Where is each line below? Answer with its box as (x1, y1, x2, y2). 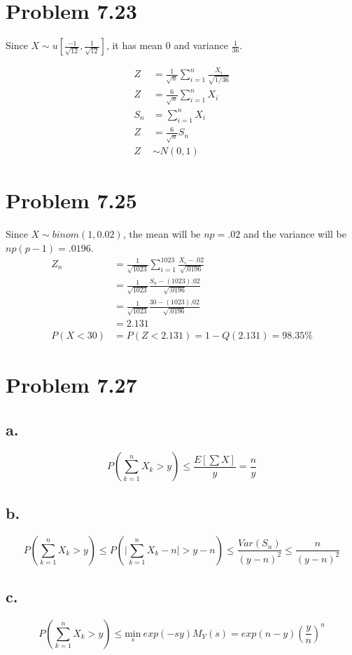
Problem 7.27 (6, 370, 137, 399)
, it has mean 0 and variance (106, 38, 228, 53)
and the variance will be (243, 227, 346, 241)
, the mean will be (122, 227, 201, 241)
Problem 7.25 (6, 186, 137, 215)
